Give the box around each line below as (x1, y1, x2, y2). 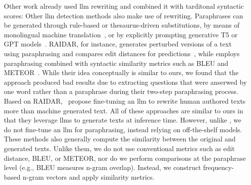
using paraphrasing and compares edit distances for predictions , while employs (4, 48, 240, 58)
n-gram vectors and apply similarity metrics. (22, 171, 155, 182)
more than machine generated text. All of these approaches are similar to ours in (4, 105, 243, 115)
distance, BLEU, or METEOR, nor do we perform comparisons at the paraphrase (4, 153, 246, 163)
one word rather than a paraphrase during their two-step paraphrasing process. (4, 86, 238, 96)
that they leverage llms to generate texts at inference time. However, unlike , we (4, 115, 241, 125)
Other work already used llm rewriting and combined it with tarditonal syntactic (4, 1, 244, 11)
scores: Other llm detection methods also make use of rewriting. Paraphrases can (4, 10, 243, 20)
